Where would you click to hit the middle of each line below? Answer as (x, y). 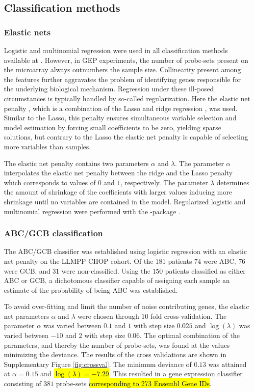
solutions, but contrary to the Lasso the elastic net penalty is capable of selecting (126, 137)
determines (233, 182)
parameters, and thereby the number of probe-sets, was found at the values (117, 345)
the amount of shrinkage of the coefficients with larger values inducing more (118, 192)
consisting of (23, 383)
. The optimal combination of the (190, 335)
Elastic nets (27, 32)
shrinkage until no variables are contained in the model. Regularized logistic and (125, 201)
